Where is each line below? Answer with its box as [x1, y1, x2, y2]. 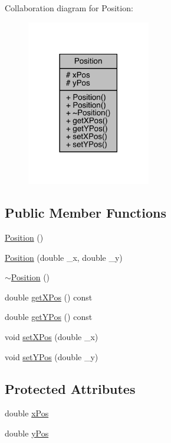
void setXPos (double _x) [5, 331, 98, 343]
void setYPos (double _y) [5, 350, 98, 363]
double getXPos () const [5, 290, 93, 303]
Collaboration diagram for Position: [5, 2, 133, 14]
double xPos [5, 407, 49, 419]
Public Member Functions [5, 203, 166, 222]
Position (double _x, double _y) [5, 251, 123, 263]
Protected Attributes [5, 379, 136, 397]
